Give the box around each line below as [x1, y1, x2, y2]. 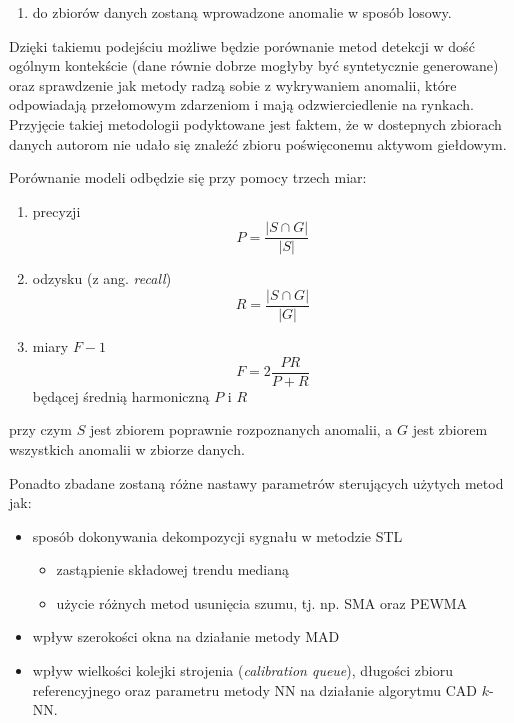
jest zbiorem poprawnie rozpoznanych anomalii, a [89, 419, 393, 440]
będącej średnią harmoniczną [32, 385, 210, 406]
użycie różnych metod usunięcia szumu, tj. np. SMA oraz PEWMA [56, 592, 468, 613]
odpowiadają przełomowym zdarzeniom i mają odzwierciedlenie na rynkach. [9, 94, 474, 115]
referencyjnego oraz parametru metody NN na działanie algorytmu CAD [32, 679, 477, 700]
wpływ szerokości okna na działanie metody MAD [32, 626, 340, 647]
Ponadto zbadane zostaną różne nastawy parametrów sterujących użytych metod [9, 472, 504, 493]
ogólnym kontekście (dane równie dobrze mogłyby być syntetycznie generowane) [9, 55, 499, 76]
